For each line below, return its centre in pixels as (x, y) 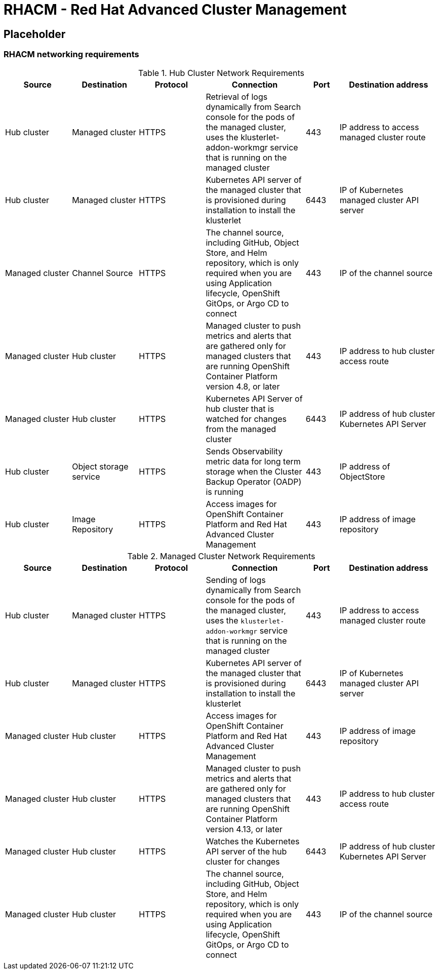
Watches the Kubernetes (253, 841)
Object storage (100, 466)
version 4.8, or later (243, 386)
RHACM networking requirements (71, 54)
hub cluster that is (240, 408)
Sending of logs (236, 580)
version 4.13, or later (244, 829)
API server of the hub (246, 851)
